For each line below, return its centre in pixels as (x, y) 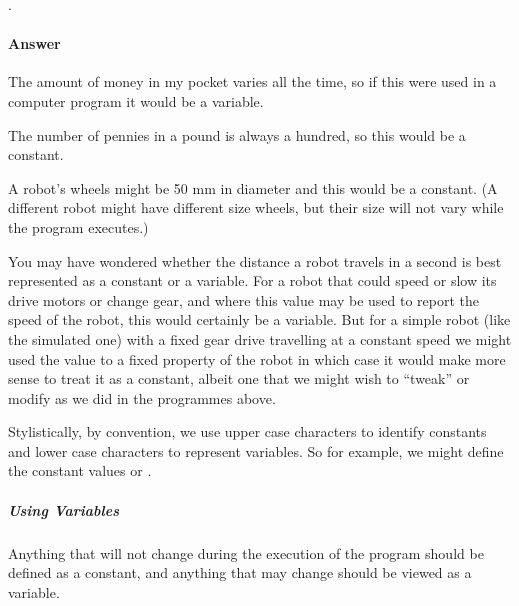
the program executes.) (78, 226)
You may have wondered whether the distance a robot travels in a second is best (255, 260)
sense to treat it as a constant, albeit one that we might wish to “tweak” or (239, 378)
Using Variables (63, 509)
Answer (34, 43)
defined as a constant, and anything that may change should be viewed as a (240, 572)
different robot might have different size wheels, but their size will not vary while (256, 207)
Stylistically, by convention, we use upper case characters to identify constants (247, 431)
